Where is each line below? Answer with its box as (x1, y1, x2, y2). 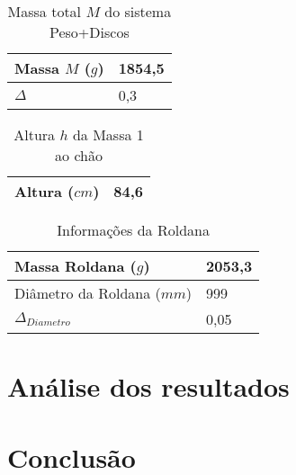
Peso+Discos (49, 22, 130, 42)
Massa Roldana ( (14, 255, 137, 276)
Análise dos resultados (7, 368, 290, 405)
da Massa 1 (72, 124, 144, 145)
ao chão (55, 145, 103, 166)
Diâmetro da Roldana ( (14, 282, 161, 303)
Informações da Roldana (57, 220, 210, 240)
